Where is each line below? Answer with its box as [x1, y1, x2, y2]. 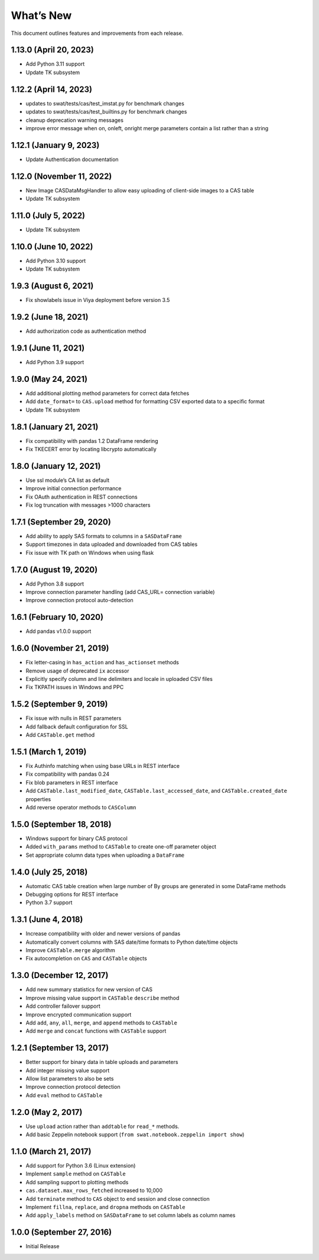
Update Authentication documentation [25, 156, 119, 163]
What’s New [11, 9, 72, 22]
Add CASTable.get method [25, 731, 95, 738]
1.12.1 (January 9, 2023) [11, 140, 100, 150]
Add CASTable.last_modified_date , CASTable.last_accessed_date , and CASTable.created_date [25, 787, 288, 795]
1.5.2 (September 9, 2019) [11, 699, 108, 709]
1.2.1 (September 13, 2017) [11, 1043, 109, 1053]
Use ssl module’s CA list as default [25, 477, 110, 484]
